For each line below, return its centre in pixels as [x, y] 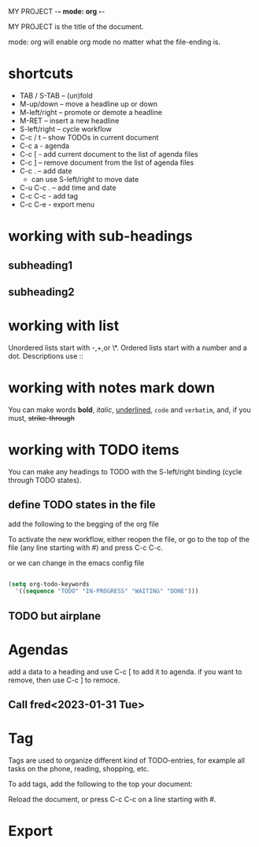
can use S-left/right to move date [85, 179]
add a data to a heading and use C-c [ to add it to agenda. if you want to [125, 671]
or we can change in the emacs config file [76, 563]
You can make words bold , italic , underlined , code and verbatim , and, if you [130, 410]
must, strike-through [41, 418]
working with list [64, 326]
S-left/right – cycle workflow [65, 128]
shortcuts [41, 74]
